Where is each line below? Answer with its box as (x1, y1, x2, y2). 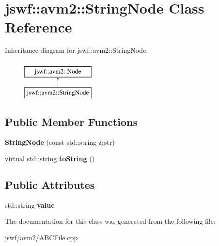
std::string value (5, 200, 55, 210)
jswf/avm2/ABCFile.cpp (5, 232, 78, 242)
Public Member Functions (5, 114, 138, 129)
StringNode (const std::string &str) (5, 137, 115, 147)
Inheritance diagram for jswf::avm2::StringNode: (5, 45, 148, 55)
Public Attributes (5, 177, 95, 192)
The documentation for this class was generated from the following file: (5, 216, 216, 226)
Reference (5, 17, 72, 37)
